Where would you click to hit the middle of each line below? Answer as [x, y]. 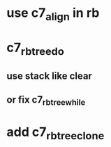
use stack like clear [49, 76]
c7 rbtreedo [35, 49]
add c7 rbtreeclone [55, 133]
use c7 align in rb [53, 14]
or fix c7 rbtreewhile [46, 101]
